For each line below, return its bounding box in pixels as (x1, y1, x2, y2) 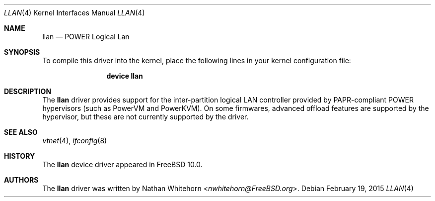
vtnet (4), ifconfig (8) (42, 136, 107, 145)
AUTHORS (4, 176, 39, 184)
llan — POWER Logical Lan (42, 32, 130, 41)
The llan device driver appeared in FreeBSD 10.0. (42, 160, 203, 169)
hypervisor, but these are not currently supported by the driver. (42, 112, 249, 121)
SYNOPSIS (4, 48, 40, 56)
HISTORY (4, 152, 35, 160)
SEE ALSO (4, 128, 38, 136)
